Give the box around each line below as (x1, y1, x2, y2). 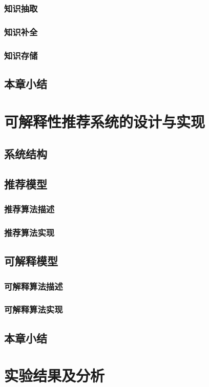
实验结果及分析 (4, 365, 105, 386)
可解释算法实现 (4, 303, 63, 316)
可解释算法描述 (4, 279, 63, 292)
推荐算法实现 (4, 226, 55, 239)
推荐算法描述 (4, 203, 55, 216)
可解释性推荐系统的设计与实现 (4, 111, 205, 132)
